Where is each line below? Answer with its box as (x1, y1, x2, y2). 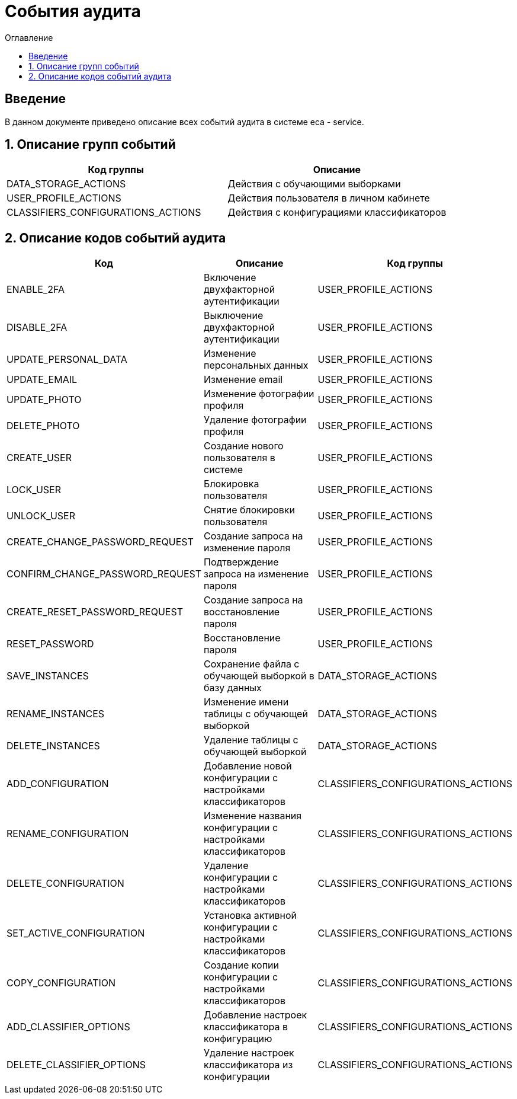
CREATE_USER (7, 452, 72, 464)
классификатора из (204, 1059, 293, 1071)
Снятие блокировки (204, 504, 295, 516)
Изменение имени (204, 696, 289, 708)
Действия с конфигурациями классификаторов (227, 206, 447, 219)
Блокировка (204, 478, 259, 490)
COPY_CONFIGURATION (7, 977, 116, 989)
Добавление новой (204, 760, 292, 772)
